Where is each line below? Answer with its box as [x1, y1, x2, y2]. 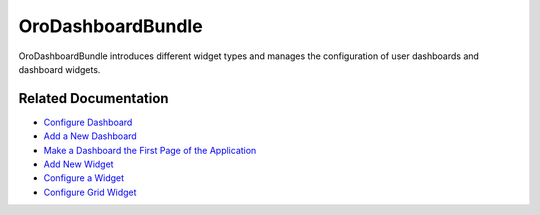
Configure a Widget [43, 172, 125, 184]
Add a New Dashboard [43, 130, 137, 142]
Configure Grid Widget [43, 186, 137, 198]
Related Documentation [18, 90, 169, 107]
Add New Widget [43, 158, 114, 170]
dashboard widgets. [18, 63, 101, 75]
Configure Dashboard [43, 116, 133, 128]
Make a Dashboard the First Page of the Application [43, 144, 257, 156]
